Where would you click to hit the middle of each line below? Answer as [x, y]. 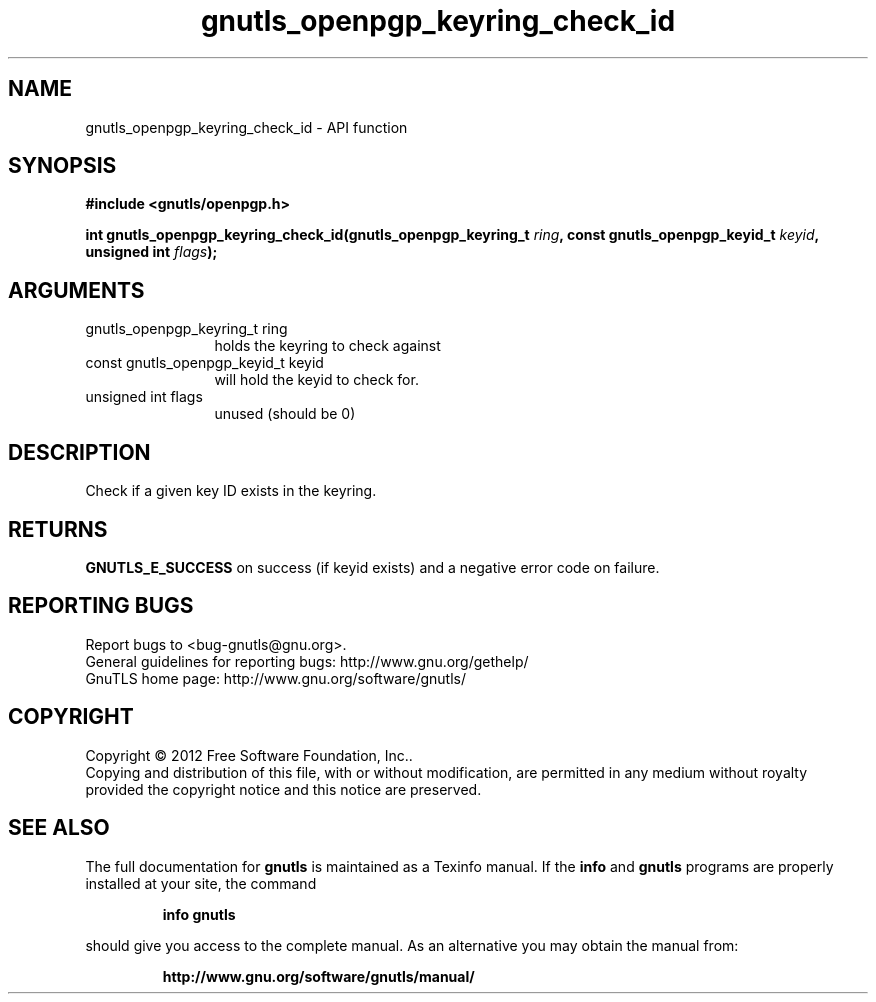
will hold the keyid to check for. [316, 380]
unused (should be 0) [285, 414]
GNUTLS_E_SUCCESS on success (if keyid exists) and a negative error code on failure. [372, 567]
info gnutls [199, 914]
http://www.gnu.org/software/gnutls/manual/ [318, 976]
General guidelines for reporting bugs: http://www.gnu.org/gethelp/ [307, 661]
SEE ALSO [59, 828]
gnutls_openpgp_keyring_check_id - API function [246, 127]
